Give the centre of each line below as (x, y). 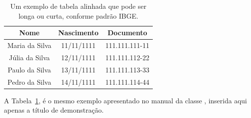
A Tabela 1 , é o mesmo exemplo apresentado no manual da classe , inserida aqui (125, 100)
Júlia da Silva (29, 57)
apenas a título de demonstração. (54, 110)
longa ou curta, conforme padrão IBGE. (78, 15)
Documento (127, 33)
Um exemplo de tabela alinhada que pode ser (78, 6)
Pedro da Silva (29, 82)
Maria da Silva (29, 45)
